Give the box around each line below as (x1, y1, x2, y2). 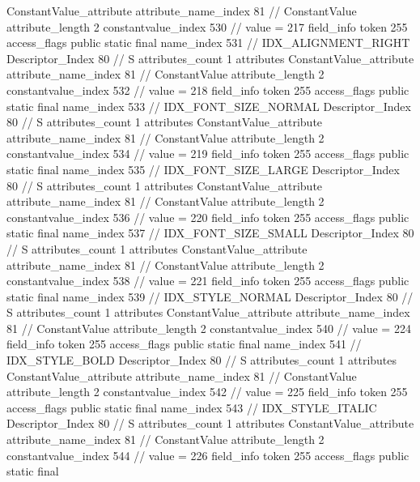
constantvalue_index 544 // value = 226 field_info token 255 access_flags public (6, 446, 409, 463)
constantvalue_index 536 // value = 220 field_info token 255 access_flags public (6, 208, 409, 225)
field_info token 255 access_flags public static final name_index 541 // (6, 335, 362, 352)
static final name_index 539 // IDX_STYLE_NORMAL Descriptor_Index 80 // (6, 288, 414, 305)
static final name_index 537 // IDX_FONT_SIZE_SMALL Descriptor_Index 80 (6, 224, 414, 241)
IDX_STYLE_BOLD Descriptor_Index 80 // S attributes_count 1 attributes (6, 352, 397, 369)
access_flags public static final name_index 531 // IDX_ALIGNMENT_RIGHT (6, 34, 410, 51)
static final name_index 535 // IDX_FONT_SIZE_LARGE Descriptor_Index (6, 160, 400, 177)
